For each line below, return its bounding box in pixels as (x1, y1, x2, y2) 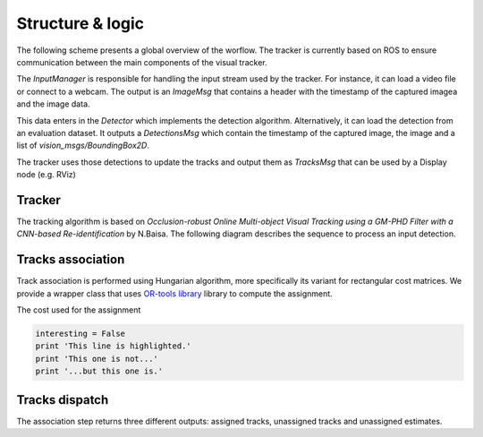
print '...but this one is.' (35, 366, 164, 376)
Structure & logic (16, 13, 145, 33)
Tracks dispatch (16, 392, 109, 407)
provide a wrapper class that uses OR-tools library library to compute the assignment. (16, 287, 333, 299)
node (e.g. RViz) (16, 169, 76, 180)
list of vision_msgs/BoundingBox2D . (16, 140, 149, 151)
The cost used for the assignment (16, 304, 141, 315)
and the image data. (16, 99, 90, 109)
